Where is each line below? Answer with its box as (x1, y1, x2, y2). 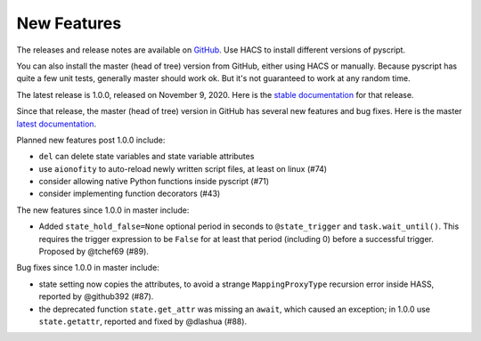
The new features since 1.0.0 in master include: (16, 205, 190, 215)
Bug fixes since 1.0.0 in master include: (16, 263, 159, 273)
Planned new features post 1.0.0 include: (16, 134, 166, 145)
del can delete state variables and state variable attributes (38, 151, 255, 162)
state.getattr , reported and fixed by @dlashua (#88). (38, 316, 248, 327)
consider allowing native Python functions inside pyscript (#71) (38, 176, 270, 187)
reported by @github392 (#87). (38, 291, 154, 302)
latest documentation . (16, 118, 97, 129)
